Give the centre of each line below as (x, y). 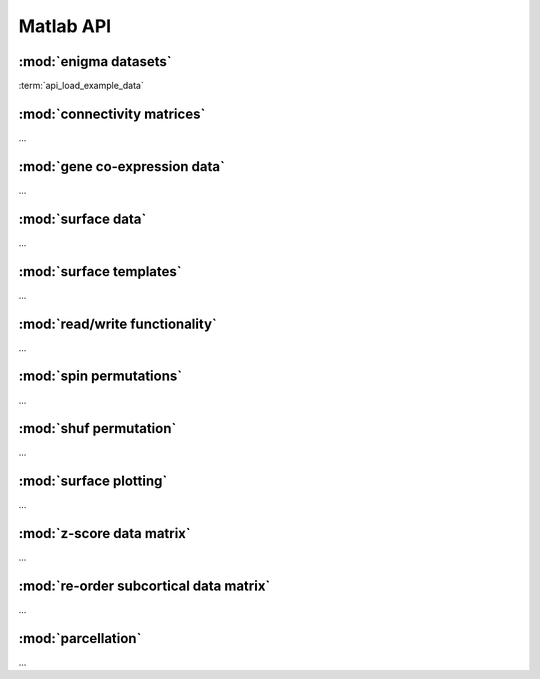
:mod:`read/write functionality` (117, 323)
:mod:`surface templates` (100, 271)
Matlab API (65, 26)
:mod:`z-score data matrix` (104, 533)
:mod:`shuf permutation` (97, 428)
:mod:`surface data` (82, 218)
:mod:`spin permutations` (100, 376)
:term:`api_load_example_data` (81, 86)
